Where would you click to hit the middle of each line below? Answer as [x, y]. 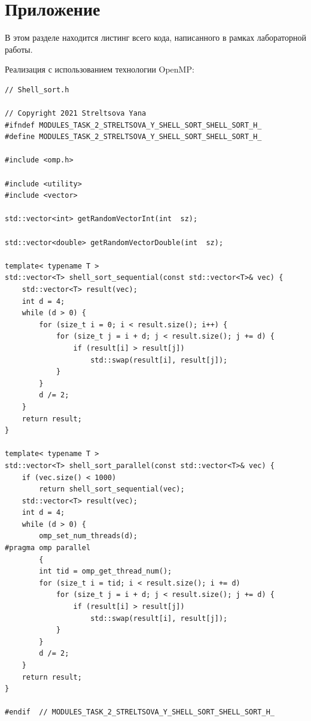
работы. [19, 49]
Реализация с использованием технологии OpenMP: [100, 69]
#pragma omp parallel [48, 548]
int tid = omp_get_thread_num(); [106, 571]
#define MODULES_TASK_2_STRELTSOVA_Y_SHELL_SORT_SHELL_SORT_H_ [133, 137]
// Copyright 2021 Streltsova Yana [76, 114]
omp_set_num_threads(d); [88, 536]
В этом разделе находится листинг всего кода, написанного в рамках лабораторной [155, 37]
